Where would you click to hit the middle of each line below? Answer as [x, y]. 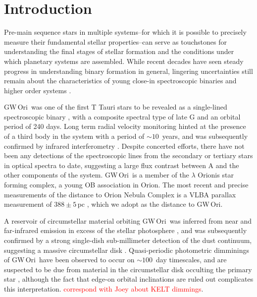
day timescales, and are [191, 260]
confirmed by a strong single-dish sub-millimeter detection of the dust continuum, [128, 240]
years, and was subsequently [205, 136]
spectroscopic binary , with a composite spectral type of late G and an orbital [122, 116]
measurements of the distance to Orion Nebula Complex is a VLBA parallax [120, 194]
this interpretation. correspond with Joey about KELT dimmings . [104, 288]
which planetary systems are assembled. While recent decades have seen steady [124, 61]
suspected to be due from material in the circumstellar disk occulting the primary [128, 269]
